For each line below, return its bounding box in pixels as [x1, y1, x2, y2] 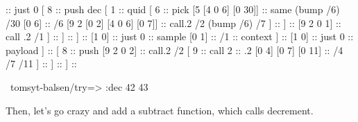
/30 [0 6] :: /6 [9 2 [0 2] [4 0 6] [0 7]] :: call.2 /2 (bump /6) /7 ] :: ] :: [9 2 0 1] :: [6, 15, 341, 30]
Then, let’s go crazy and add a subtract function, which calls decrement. [6, 103, 314, 117]
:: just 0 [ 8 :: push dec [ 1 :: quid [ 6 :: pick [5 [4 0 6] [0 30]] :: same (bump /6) [6, 2, 340, 16]
